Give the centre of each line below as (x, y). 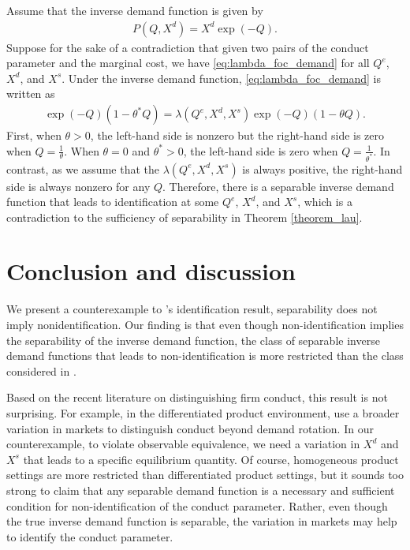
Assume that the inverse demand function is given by (135, 10)
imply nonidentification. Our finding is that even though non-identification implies (205, 324)
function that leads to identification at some (113, 202)
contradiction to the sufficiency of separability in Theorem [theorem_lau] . (184, 217)
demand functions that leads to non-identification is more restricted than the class (205, 355)
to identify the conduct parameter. (90, 536)
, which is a (325, 202)
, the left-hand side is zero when (261, 150)
